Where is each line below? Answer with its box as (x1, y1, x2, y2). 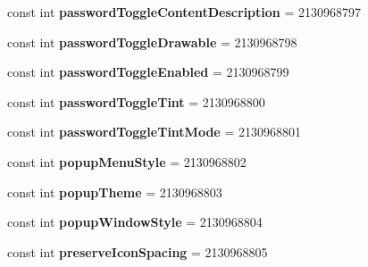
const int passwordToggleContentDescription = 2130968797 (7, 3, 361, 21)
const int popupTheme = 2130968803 (7, 182, 222, 201)
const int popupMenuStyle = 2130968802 (7, 152, 247, 171)
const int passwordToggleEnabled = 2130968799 (7, 63, 289, 81)
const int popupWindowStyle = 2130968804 (7, 213, 263, 231)
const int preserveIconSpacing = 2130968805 (7, 242, 268, 261)
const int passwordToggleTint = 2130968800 (7, 92, 265, 111)
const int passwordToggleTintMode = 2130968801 (7, 122, 301, 141)
